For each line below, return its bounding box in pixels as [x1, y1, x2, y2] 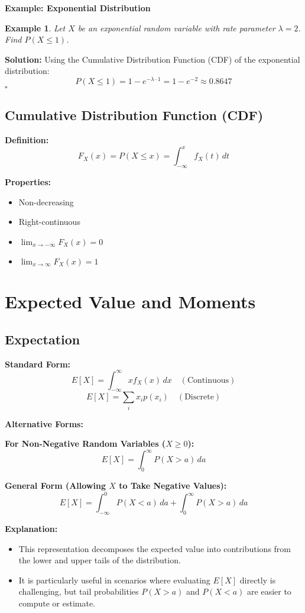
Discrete [184, 393, 214, 402]
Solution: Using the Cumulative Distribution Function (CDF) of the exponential [5, 53, 300, 65]
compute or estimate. [18, 597, 96, 609]
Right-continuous [18, 215, 80, 228]
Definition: [5, 134, 49, 146]
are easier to [247, 585, 291, 598]
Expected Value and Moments [5, 289, 256, 314]
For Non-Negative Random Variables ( [5, 437, 166, 450]
